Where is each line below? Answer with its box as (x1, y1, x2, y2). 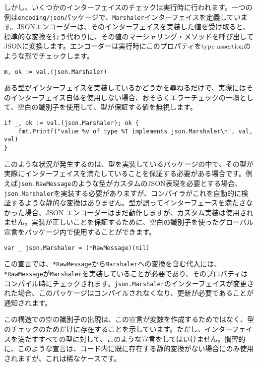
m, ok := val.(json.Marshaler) (4, 68, 107, 75)
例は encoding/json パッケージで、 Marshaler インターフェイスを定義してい (4, 11, 241, 22)
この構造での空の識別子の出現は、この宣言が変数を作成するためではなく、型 (4, 314, 254, 324)
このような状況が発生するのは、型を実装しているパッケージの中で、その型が (4, 158, 254, 169)
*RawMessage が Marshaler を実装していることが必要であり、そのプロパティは (4, 268, 248, 278)
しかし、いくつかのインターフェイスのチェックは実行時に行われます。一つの (4, 2, 253, 12)
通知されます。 (4, 297, 52, 307)
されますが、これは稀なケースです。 (4, 353, 121, 363)
